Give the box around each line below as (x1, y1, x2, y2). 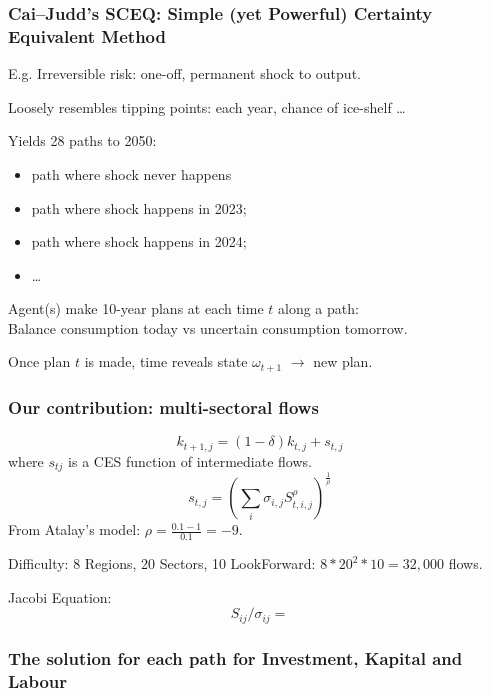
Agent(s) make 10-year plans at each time (8, 298, 264, 319)
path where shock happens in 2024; (31, 231, 247, 252)
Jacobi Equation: (8, 586, 112, 607)
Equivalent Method (8, 23, 166, 48)
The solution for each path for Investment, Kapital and (8, 645, 463, 670)
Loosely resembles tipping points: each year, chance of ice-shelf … (8, 96, 406, 117)
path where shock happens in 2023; (31, 197, 247, 218)
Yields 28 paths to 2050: (8, 130, 157, 151)
